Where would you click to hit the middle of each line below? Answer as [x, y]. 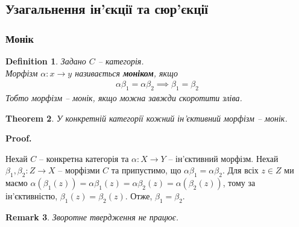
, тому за [239, 183]
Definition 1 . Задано [46, 61]
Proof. [19, 138]
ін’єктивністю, [32, 196]
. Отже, [139, 196]
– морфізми [79, 170]
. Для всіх [240, 170]
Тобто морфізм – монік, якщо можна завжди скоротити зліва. [124, 98]
